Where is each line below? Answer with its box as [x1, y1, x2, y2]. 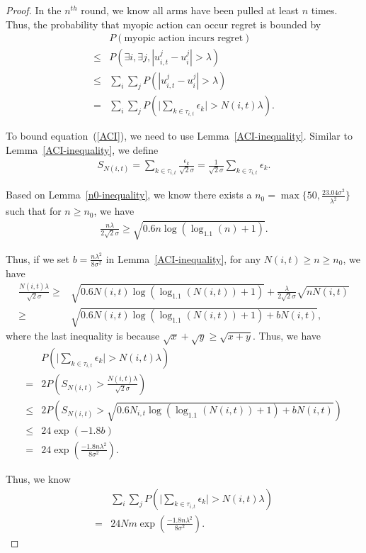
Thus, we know [6, 471, 71, 486]
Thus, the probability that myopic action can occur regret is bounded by [6, 16, 321, 31]
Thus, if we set [6, 251, 69, 266]
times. [311, 3, 338, 17]
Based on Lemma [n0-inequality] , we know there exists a [6, 187, 252, 202]
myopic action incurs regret [124, 33, 244, 44]
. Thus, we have [252, 328, 321, 343]
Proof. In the [6, 3, 62, 17]
